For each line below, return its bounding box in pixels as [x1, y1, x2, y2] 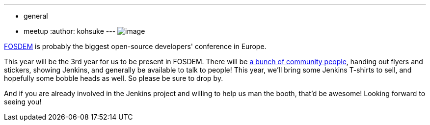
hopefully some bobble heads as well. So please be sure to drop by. [4, 74, 223, 82]
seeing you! [4, 98, 42, 106]
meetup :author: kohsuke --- [24, 27, 116, 35]
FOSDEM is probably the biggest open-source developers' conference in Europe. [4, 42, 267, 50]
